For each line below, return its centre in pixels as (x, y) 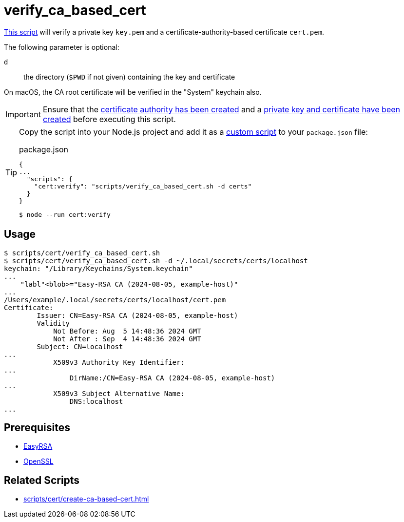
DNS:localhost (96, 401)
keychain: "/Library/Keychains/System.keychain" (98, 268)
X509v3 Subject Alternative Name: (119, 393)
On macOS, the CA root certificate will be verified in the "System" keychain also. (133, 92)
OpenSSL (38, 461)
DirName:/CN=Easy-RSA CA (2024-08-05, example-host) (172, 378)
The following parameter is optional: (62, 47)
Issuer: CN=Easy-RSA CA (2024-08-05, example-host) (137, 315)
